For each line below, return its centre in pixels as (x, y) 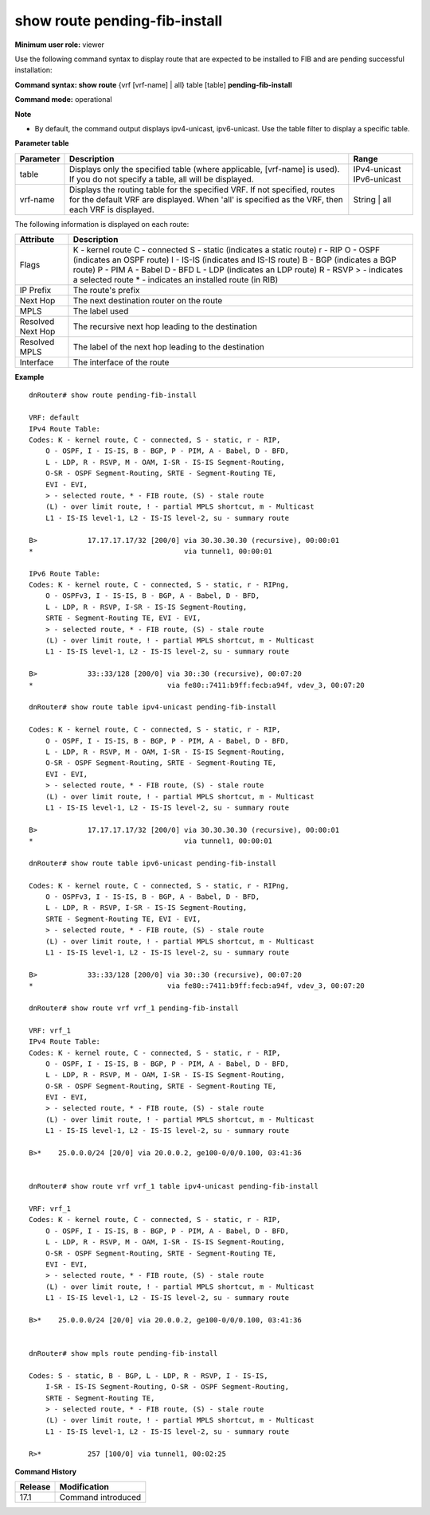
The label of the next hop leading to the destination (168, 347)
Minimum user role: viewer (60, 45)
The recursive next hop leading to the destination (165, 326)
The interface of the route (121, 362)
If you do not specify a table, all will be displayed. (161, 179)
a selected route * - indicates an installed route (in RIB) (176, 280)
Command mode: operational (63, 100)
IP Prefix (35, 291)
